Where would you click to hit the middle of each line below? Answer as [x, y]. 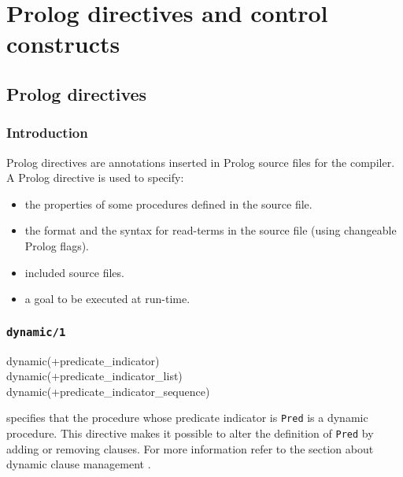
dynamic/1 [36, 332]
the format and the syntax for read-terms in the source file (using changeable [211, 230]
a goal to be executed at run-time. [107, 299]
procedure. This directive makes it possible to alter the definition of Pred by [190, 433]
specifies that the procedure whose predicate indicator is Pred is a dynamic [187, 418]
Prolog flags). [57, 245]
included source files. [74, 272]
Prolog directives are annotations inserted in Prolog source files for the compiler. [201, 162]
